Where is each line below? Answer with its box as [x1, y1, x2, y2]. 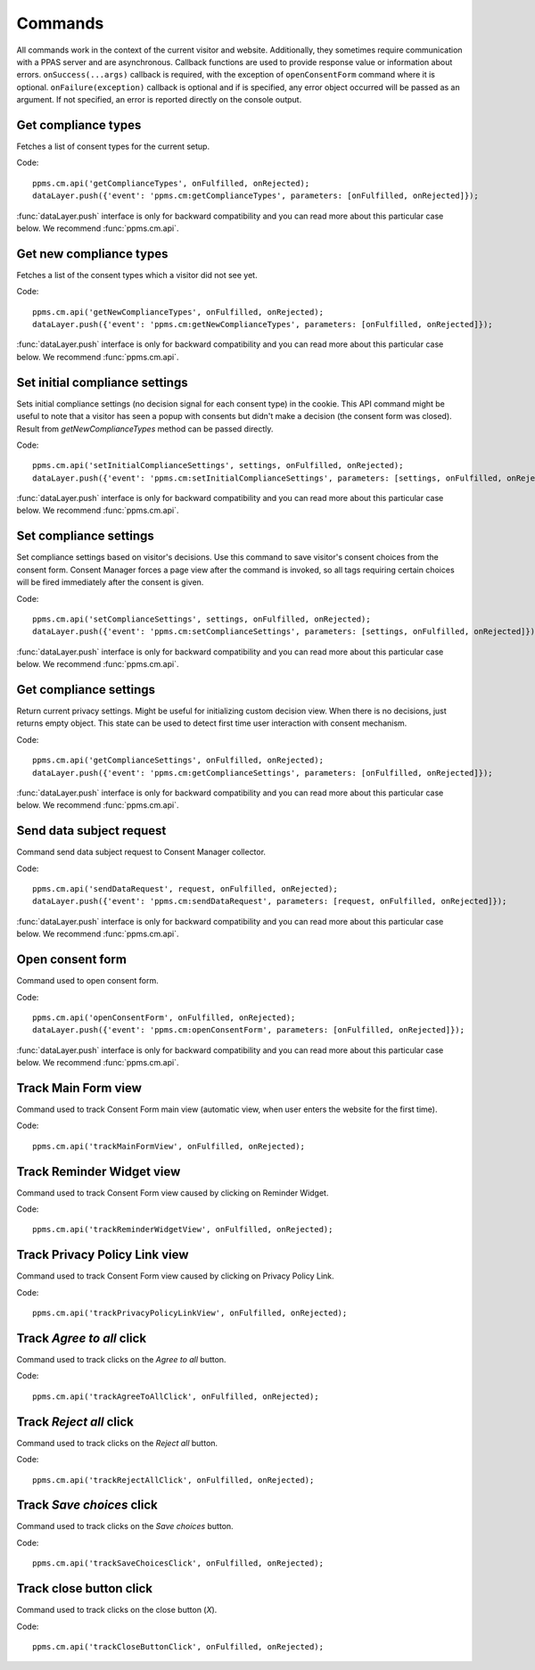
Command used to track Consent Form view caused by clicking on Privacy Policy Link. [16, 1271, 334, 1281]
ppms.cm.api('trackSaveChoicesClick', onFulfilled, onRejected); [32, 1559, 325, 1568]
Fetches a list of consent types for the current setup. [16, 141, 210, 152]
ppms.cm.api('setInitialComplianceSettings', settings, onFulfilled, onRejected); [32, 460, 404, 471]
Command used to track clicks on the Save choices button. [16, 1521, 234, 1532]
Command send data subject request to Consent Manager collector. [16, 847, 267, 858]
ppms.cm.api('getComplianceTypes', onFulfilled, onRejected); [32, 178, 310, 188]
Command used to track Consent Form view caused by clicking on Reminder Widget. [16, 1187, 329, 1198]
